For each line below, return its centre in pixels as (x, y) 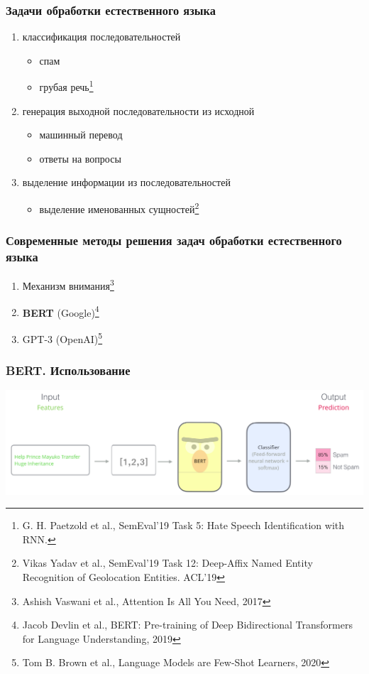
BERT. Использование (68, 370)
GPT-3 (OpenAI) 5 (62, 337)
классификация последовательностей (101, 37)
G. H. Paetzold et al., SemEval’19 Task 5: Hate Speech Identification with (183, 525)
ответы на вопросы (80, 158)
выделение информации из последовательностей (126, 182)
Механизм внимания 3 (68, 285)
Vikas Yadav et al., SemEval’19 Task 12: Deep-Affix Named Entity (167, 563)
